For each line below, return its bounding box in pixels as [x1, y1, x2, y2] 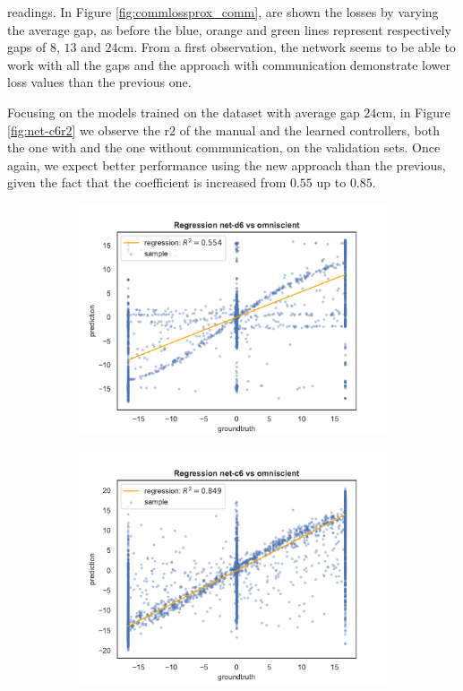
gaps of [7, 38, 47, 56]
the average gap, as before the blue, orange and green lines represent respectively [7, 20, 451, 39]
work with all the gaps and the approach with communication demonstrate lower [7, 55, 450, 73]
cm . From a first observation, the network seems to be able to [117, 38, 456, 56]
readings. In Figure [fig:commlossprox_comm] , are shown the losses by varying [7, 3, 439, 21]
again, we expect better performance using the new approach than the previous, [7, 155, 446, 174]
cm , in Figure [376, 102, 450, 121]
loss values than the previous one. [7, 73, 192, 91]
